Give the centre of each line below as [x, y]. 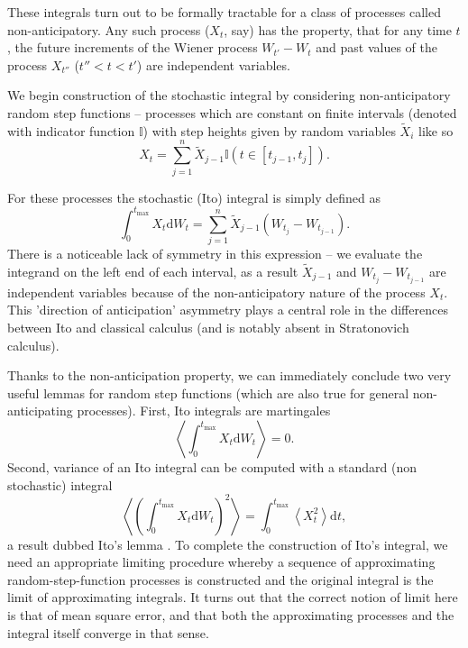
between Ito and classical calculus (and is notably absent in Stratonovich [208, 328]
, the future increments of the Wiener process [133, 47]
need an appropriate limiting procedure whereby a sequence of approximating [221, 562]
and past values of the [376, 47]
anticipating [40, 411]
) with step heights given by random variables [269, 130]
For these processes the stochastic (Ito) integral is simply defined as [194, 197]
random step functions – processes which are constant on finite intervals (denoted [232, 112]
